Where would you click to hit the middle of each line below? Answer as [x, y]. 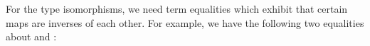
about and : [31, 36]
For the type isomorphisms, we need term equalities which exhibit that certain [177, 8]
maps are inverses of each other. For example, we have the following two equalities [185, 22]
